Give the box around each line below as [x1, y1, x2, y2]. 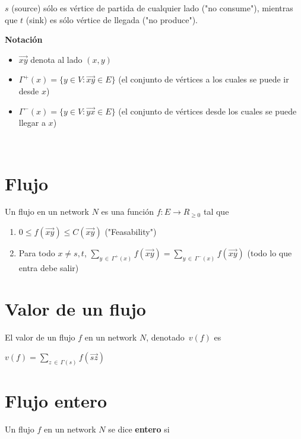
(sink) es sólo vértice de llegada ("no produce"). [26, 13, 198, 26]
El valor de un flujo [5, 330, 75, 343]
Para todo [18, 247, 55, 259]
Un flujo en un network [5, 205, 90, 218]
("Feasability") [104, 225, 157, 238]
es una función [101, 205, 154, 218]
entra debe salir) [18, 261, 79, 273]
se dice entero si [108, 423, 170, 435]
